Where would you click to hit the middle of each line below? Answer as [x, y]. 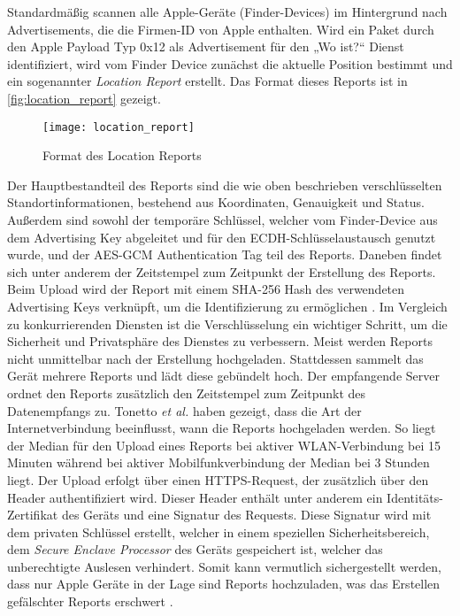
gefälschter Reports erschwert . [90, 601]
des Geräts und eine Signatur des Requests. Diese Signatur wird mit [246, 515]
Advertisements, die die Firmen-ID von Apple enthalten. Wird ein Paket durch [221, 29]
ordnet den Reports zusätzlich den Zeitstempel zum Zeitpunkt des [187, 393]
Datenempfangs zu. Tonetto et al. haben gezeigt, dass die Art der [184, 410]
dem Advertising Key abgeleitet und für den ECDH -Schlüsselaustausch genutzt [222, 237]
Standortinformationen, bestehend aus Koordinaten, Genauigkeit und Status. [216, 202]
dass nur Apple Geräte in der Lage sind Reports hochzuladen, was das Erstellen [224, 584]
